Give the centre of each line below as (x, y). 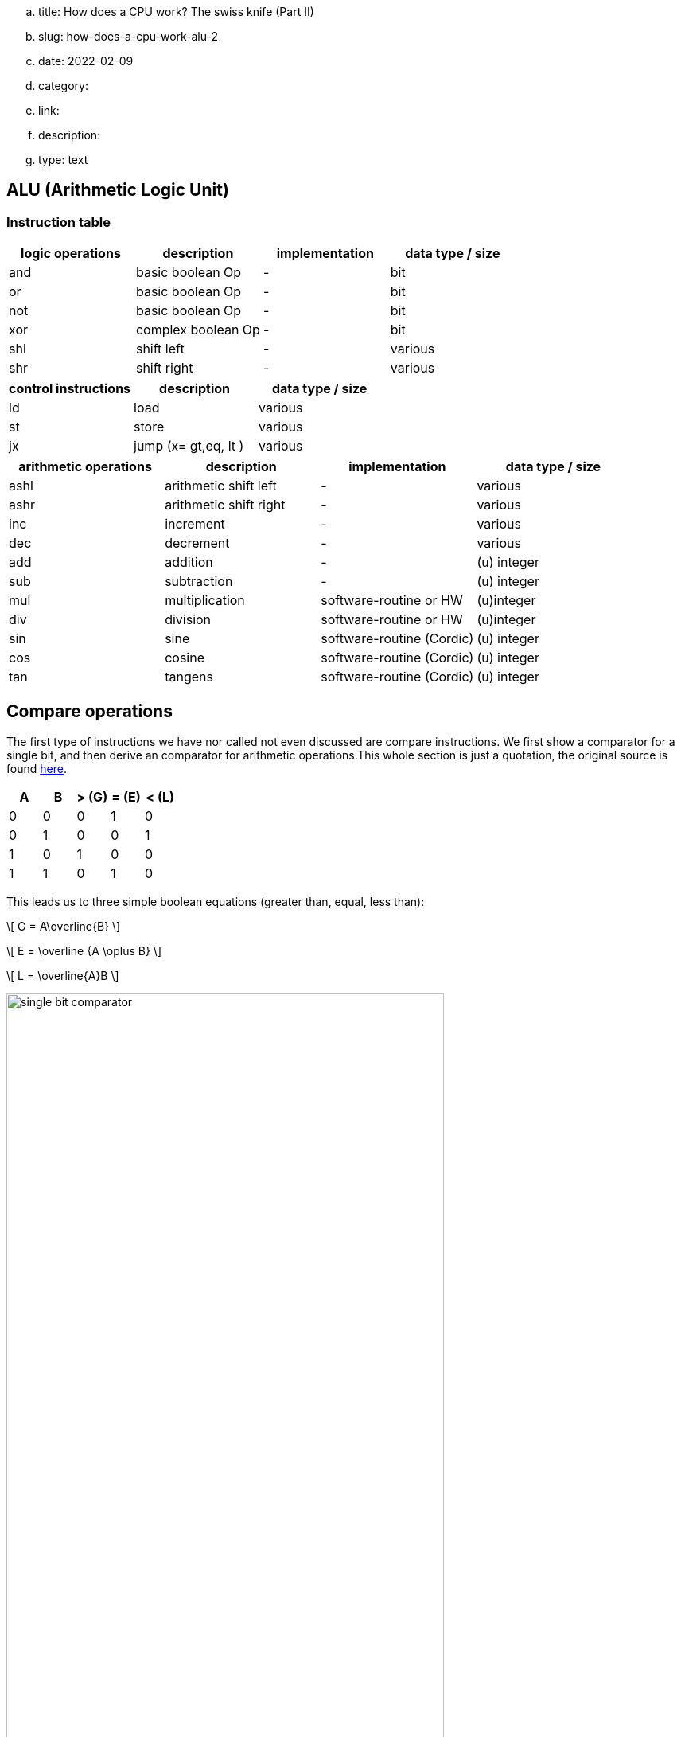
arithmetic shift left (221, 486)
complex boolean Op (198, 330)
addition (189, 562)
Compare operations (90, 711)
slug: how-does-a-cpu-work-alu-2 (128, 36)
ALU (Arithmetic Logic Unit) (118, 190)
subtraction (199, 582)
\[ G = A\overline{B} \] (64, 927)
